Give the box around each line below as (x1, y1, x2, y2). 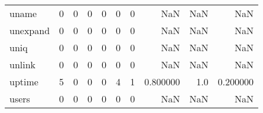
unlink (9, 58, 36, 71)
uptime (9, 75, 38, 88)
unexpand (9, 24, 50, 37)
